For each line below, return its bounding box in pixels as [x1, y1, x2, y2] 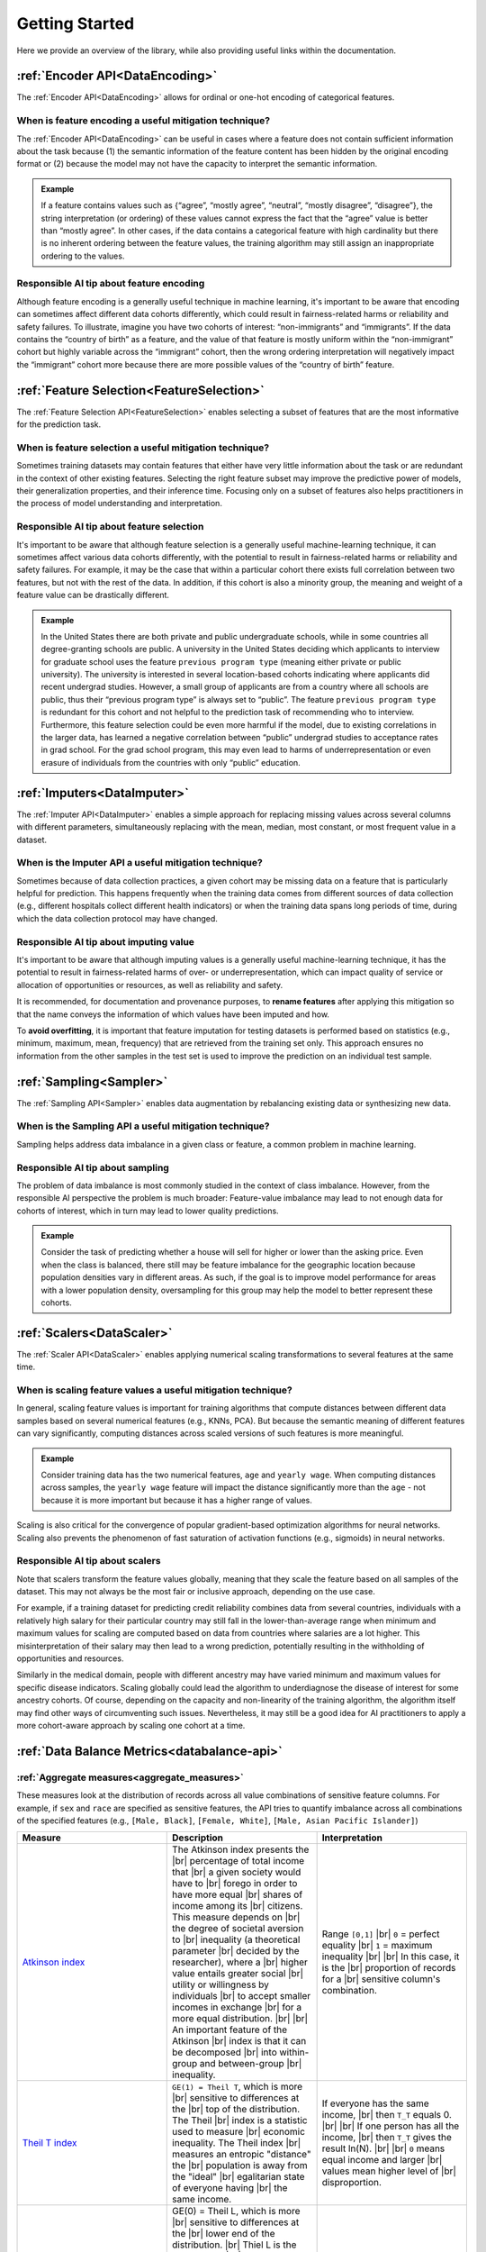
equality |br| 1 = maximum [321, 1939, 433, 1952]
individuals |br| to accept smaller [172, 1990, 311, 2002]
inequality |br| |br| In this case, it [321, 1950, 460, 1963]
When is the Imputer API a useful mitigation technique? [16, 857, 263, 869]
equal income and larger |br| [321, 2154, 443, 2166]
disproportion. [321, 2176, 382, 2189]
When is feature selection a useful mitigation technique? [16, 441, 270, 454]
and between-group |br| [199, 2057, 302, 2070]
